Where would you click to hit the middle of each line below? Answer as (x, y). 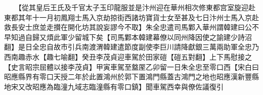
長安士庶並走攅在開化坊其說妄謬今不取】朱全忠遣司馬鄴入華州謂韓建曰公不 (135, 27)
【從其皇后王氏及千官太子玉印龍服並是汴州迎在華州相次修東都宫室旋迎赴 (137, 7)
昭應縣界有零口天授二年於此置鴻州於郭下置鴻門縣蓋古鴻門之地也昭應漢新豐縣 (131, 77)
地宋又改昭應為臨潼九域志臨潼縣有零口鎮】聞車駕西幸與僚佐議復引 (114, 86)
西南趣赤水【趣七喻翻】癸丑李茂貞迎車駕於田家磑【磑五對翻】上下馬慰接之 (128, 56)
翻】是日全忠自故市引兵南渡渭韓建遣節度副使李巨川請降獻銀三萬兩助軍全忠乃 (131, 47)
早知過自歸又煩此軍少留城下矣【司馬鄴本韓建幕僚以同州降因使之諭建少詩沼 (128, 37)
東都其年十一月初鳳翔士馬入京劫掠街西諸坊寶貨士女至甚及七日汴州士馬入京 (128, 17)
